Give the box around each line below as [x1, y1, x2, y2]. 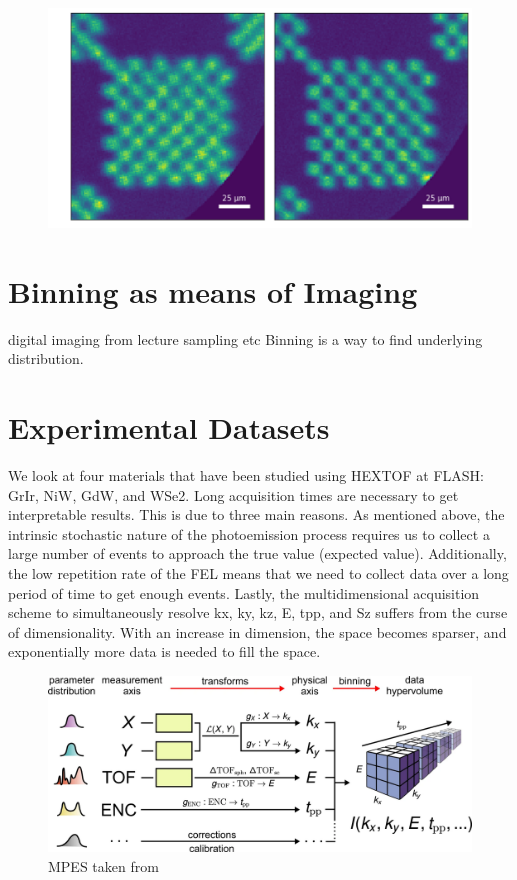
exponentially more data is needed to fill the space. [8, 641, 321, 662]
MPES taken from [48, 855, 159, 876]
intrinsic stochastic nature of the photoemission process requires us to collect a [8, 523, 490, 544]
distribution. [8, 348, 84, 369]
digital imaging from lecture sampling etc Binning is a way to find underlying [8, 328, 483, 349]
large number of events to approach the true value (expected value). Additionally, [8, 543, 507, 564]
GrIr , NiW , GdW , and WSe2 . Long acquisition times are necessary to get [8, 484, 459, 505]
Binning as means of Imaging [8, 270, 418, 311]
